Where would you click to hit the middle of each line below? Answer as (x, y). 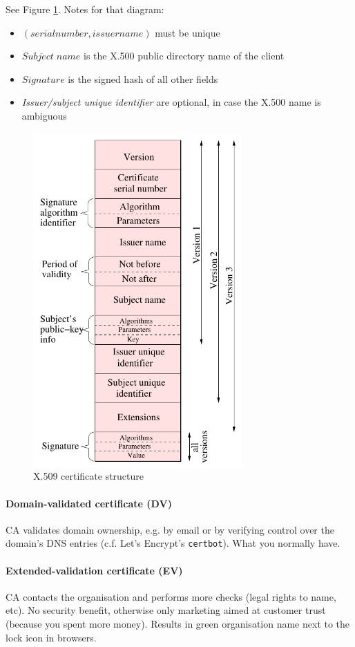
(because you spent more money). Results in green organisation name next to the (178, 623)
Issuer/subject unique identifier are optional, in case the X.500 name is (171, 102)
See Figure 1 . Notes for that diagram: (85, 9)
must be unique (188, 32)
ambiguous (44, 115)
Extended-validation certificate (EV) (94, 570)
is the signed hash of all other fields (143, 78)
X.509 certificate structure (89, 476)
